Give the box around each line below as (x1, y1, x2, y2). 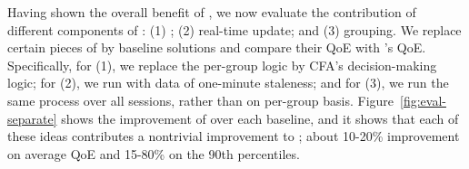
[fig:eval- (400, 90, 446, 109)
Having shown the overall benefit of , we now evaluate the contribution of (7, 3, 416, 21)
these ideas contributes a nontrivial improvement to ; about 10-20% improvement (7, 127, 460, 146)
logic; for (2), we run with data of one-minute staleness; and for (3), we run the (7, 73, 449, 92)
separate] (7, 108, 57, 127)
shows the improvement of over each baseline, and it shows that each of (61, 108, 459, 127)
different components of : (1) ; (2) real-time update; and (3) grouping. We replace (7, 20, 462, 39)
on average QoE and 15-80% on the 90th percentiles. (7, 144, 300, 163)
